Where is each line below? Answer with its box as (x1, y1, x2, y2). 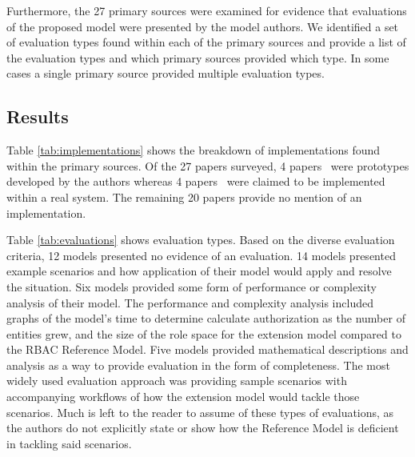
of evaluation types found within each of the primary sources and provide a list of (6, 34, 406, 50)
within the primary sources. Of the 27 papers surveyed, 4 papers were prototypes (6, 157, 409, 174)
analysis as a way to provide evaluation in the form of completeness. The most (6, 356, 390, 373)
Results (6, 104, 69, 129)
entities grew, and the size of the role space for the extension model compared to (6, 325, 401, 342)
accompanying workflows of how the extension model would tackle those (6, 388, 360, 405)
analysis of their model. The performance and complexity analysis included (6, 294, 373, 311)
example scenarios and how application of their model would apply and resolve (6, 263, 392, 279)
